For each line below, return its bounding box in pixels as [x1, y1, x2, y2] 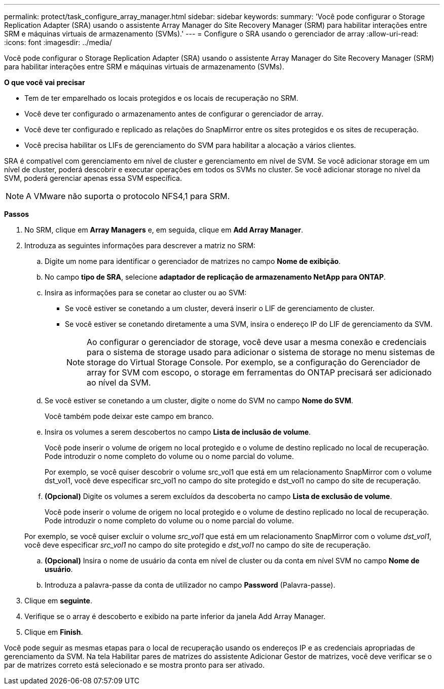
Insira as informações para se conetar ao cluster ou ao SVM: [45, 288, 247, 297]
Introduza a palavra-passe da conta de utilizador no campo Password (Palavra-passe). [45, 581, 336, 589]
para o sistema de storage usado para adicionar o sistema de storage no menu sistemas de [87, 347, 435, 357]
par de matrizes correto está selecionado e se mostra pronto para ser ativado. [4, 661, 265, 669]
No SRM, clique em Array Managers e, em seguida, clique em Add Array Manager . [24, 225, 303, 234]
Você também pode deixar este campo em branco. [45, 412, 214, 420]
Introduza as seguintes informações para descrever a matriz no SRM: [24, 241, 255, 250]
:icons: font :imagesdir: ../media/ [4, 38, 112, 47]
